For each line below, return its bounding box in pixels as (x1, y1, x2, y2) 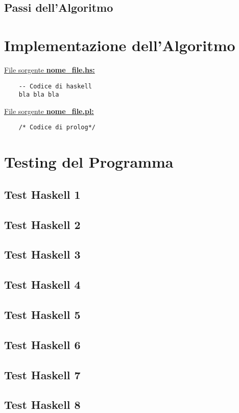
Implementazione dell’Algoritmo (4, 34, 235, 55)
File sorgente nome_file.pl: (4, 105, 94, 116)
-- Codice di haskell (18, 82, 92, 90)
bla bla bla (18, 91, 59, 99)
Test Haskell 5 (4, 306, 81, 322)
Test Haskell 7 (4, 366, 81, 382)
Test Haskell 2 (4, 216, 81, 232)
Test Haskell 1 (4, 186, 81, 202)
